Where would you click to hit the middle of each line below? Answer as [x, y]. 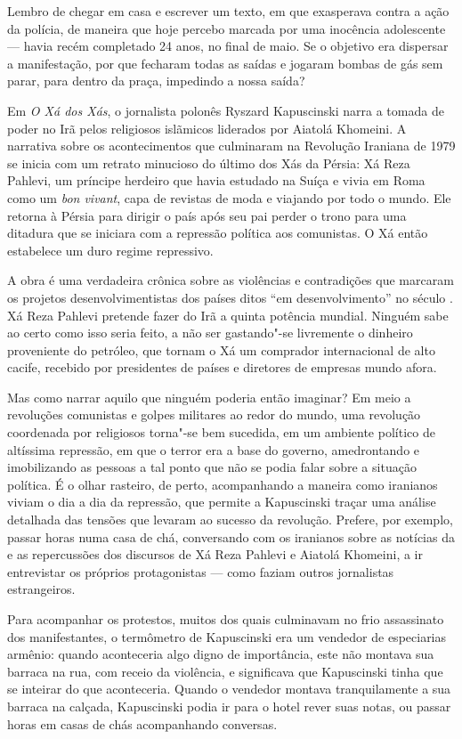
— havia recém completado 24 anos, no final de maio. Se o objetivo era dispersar [228, 46]
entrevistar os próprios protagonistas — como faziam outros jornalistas [201, 571]
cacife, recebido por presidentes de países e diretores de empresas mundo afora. [222, 367]
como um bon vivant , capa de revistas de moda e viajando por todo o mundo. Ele [229, 197]
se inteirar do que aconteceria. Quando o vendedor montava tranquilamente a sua [229, 689]
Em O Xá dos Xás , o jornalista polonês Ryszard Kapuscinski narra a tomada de [226, 110]
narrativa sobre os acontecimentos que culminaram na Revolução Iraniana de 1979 [231, 146]
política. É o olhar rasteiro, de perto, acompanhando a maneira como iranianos [223, 484]
